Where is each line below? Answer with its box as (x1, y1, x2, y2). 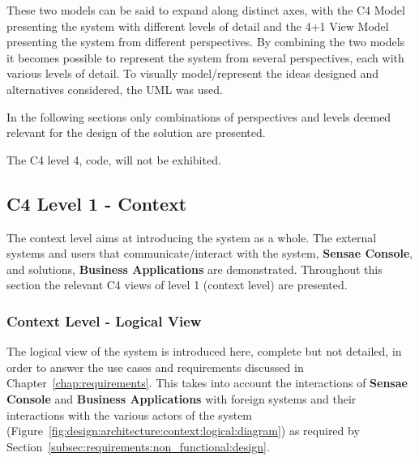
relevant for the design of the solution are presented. (6, 124, 266, 141)
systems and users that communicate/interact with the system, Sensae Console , (6, 245, 413, 262)
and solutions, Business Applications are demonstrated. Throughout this (6, 260, 383, 277)
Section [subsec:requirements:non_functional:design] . (6, 438, 270, 455)
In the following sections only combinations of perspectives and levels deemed (6, 108, 391, 125)
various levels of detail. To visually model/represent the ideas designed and (6, 65, 379, 82)
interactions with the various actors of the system (6, 406, 253, 423)
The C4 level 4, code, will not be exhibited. (6, 151, 221, 168)
